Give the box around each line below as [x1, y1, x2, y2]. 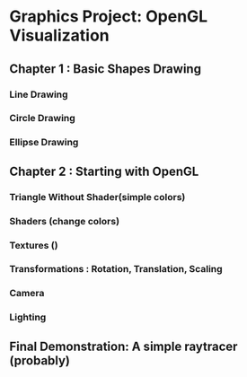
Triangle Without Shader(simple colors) [9, 190, 186, 203]
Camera [9, 287, 45, 300]
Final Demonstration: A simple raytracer [9, 338, 238, 354]
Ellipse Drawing [9, 136, 79, 149]
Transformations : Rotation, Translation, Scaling [9, 263, 223, 276]
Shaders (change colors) [9, 215, 119, 227]
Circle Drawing [9, 112, 76, 125]
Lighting [9, 311, 47, 324]
